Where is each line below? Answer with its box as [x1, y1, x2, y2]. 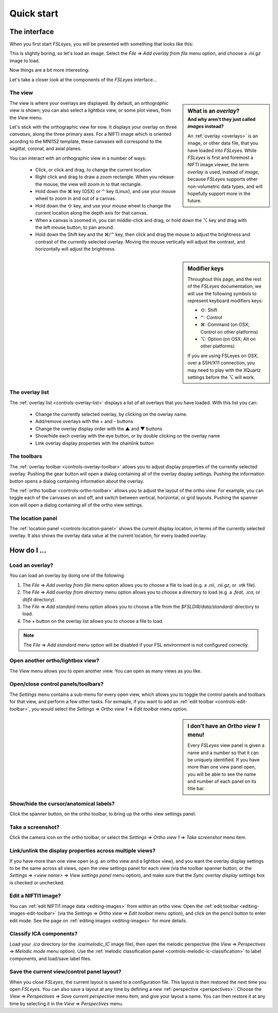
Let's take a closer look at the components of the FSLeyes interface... [9, 76, 157, 82]
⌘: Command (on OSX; [200, 322, 250, 328]
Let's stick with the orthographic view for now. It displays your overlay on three [9, 124, 177, 130]
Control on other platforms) [200, 328, 258, 335]
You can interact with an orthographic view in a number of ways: [9, 155, 147, 161]
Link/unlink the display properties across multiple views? [9, 847, 155, 854]
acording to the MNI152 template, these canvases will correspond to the [9, 138, 162, 144]
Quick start [9, 8, 59, 19]
